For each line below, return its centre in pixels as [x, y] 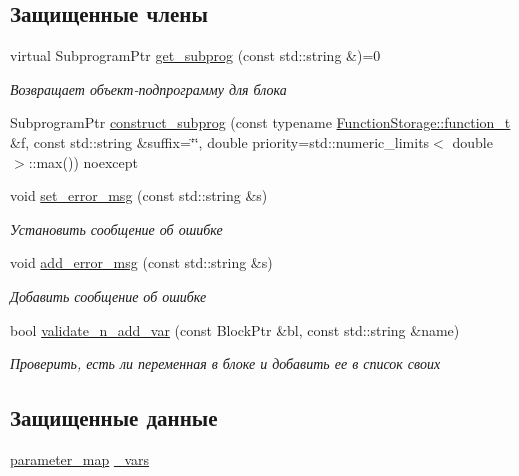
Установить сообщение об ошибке [116, 228]
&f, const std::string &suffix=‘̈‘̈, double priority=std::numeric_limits [220, 141]
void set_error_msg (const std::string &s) [139, 195]
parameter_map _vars [80, 458]
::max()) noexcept [83, 161]
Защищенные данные [114, 417]
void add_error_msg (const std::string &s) [141, 262]
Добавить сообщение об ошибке [108, 295]
